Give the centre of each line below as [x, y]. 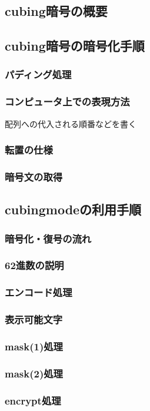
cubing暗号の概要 [56, 11]
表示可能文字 [34, 319]
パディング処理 [38, 74]
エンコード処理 [39, 292]
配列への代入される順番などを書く [71, 123]
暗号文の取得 [34, 176]
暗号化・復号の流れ [48, 238]
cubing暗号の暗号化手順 [75, 46]
